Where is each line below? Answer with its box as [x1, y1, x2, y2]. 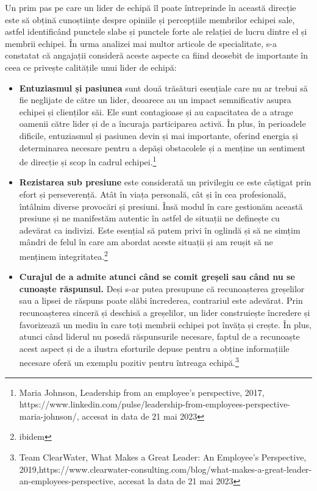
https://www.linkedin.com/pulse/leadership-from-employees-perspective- [19, 398, 291, 410]
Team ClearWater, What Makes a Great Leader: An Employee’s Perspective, [19, 450, 307, 463]
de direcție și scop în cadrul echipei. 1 [19, 154, 157, 168]
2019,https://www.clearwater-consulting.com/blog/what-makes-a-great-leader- [19, 462, 312, 475]
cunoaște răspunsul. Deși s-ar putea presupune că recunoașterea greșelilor [19, 282, 305, 295]
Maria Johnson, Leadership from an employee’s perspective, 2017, [19, 385, 265, 398]
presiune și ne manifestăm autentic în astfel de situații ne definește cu [19, 212, 280, 224]
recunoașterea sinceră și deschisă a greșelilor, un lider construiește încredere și [19, 306, 310, 318]
